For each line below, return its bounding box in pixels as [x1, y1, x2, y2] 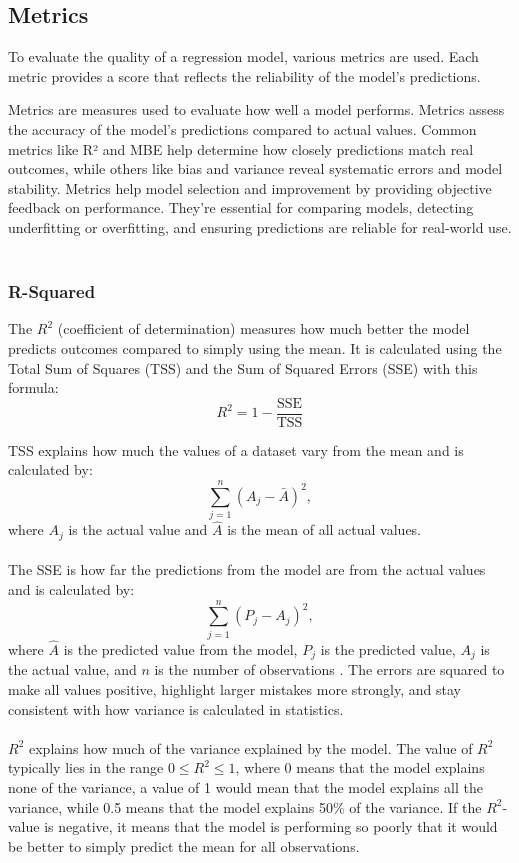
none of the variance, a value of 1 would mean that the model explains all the [8, 776, 483, 797]
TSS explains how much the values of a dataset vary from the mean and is [8, 439, 464, 460]
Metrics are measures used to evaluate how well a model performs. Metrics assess [8, 99, 505, 120]
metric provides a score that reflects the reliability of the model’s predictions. [8, 65, 481, 86]
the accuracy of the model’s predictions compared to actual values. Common [8, 118, 477, 139]
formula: [8, 377, 59, 398]
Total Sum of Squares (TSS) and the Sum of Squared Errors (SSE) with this [8, 357, 478, 378]
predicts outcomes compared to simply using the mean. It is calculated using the [8, 337, 502, 358]
